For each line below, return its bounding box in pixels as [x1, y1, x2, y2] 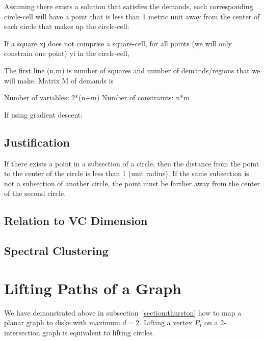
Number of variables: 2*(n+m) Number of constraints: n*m [4, 92, 190, 103]
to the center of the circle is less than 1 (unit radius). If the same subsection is [4, 168, 249, 179]
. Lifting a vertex [139, 317, 193, 328]
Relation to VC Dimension [4, 213, 148, 229]
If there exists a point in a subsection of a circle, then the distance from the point [4, 158, 259, 168]
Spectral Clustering [4, 243, 109, 259]
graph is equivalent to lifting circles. [42, 327, 154, 337]
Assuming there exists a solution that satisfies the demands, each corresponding [4, 1, 253, 11]
